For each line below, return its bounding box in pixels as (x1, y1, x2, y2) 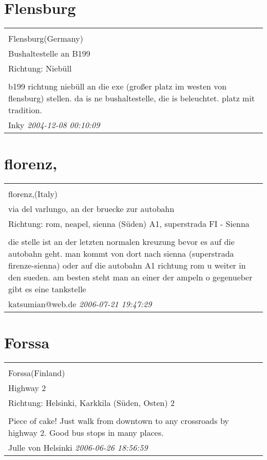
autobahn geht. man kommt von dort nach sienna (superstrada (8, 247, 234, 260)
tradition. (8, 104, 42, 116)
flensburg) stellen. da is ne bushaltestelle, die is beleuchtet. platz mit (8, 92, 255, 104)
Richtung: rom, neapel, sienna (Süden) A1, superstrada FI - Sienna (8, 218, 250, 230)
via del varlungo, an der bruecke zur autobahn (8, 203, 175, 215)
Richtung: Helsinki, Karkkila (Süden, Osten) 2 (8, 397, 175, 409)
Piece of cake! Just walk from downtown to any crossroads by (8, 415, 229, 427)
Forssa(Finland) (8, 367, 65, 379)
